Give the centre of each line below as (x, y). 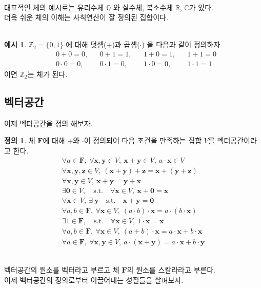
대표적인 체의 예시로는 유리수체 (54, 7)
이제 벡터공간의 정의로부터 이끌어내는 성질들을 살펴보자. (94, 280)
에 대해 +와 (61, 140)
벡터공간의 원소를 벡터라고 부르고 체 (62, 270)
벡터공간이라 (237, 140)
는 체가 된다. (47, 74)
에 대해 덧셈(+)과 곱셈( (103, 44)
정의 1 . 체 (20, 140)
